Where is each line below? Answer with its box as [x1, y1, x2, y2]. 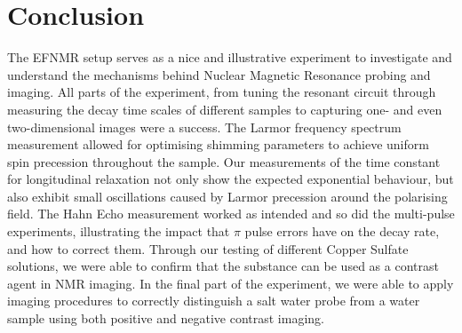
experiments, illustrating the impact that [7, 222, 230, 241]
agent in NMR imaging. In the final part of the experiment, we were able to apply [7, 274, 454, 292]
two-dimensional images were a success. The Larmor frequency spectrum [7, 117, 402, 136]
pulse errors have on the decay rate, [244, 222, 440, 241]
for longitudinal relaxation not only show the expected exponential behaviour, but [7, 170, 454, 188]
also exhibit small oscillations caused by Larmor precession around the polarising [7, 186, 448, 205]
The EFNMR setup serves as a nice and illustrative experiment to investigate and [7, 48, 452, 67]
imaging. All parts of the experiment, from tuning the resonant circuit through [7, 83, 436, 101]
